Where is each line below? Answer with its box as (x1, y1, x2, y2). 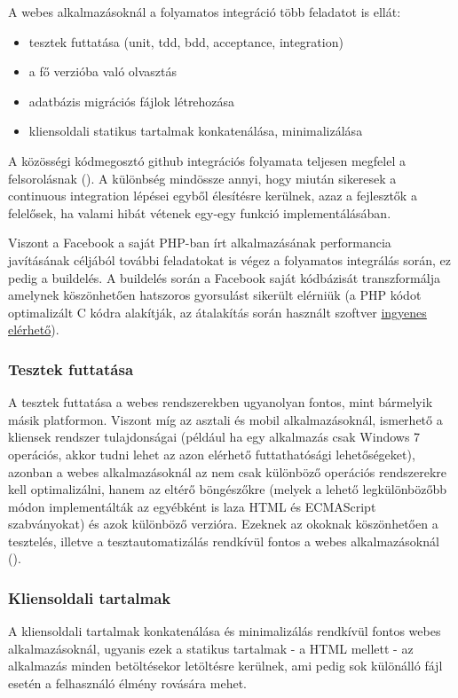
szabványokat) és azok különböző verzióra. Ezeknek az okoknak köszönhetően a (8, 514, 438, 533)
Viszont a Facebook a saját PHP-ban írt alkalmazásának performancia (8, 233, 391, 252)
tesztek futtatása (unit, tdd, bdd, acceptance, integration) (28, 32, 343, 51)
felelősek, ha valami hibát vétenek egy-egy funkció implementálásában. (8, 203, 391, 222)
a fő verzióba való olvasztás (28, 62, 178, 81)
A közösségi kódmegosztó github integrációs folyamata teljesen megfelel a (8, 151, 406, 169)
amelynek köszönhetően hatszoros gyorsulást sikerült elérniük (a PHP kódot (8, 286, 422, 304)
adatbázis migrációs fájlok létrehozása (28, 91, 235, 110)
